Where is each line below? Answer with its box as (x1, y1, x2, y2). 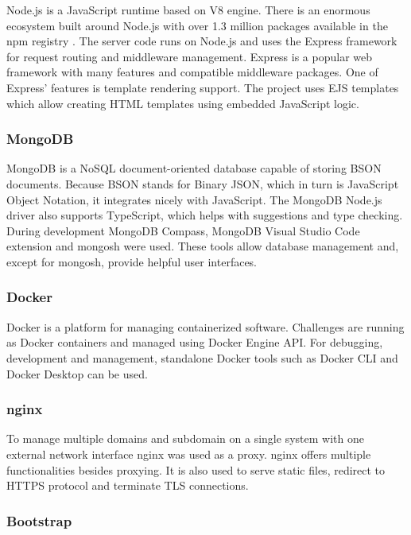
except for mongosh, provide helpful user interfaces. (6, 253, 258, 269)
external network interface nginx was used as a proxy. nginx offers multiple (6, 445, 371, 462)
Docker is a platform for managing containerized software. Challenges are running (6, 318, 405, 335)
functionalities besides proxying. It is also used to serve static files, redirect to (6, 461, 386, 478)
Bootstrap (6, 510, 72, 530)
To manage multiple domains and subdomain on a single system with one (6, 430, 364, 447)
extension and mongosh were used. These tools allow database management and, (6, 238, 399, 254)
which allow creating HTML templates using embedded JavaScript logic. (6, 95, 359, 111)
